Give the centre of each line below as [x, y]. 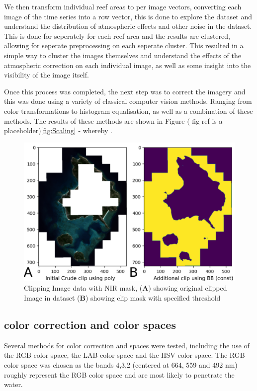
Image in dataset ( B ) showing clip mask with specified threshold [122, 297]
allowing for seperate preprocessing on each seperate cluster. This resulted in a [124, 45]
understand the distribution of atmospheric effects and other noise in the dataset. [128, 26]
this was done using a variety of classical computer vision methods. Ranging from [128, 101]
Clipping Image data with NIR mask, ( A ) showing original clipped [126, 288]
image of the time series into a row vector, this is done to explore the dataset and [128, 16]
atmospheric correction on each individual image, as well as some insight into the [128, 65]
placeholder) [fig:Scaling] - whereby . [58, 130]
